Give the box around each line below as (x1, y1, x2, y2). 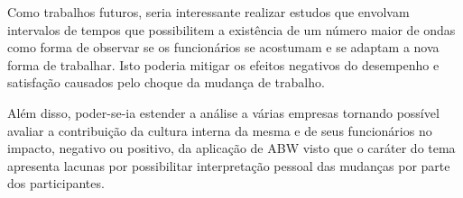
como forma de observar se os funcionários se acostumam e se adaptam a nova (7, 38, 440, 57)
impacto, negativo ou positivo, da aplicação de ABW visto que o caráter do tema (7, 139, 456, 157)
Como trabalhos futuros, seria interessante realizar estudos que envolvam (7, 3, 410, 21)
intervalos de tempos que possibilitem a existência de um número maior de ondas (7, 20, 456, 39)
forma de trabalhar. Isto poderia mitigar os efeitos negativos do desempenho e (7, 55, 440, 74)
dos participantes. (7, 174, 105, 193)
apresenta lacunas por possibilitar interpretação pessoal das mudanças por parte (7, 156, 450, 175)
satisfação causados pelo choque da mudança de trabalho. (7, 73, 325, 92)
